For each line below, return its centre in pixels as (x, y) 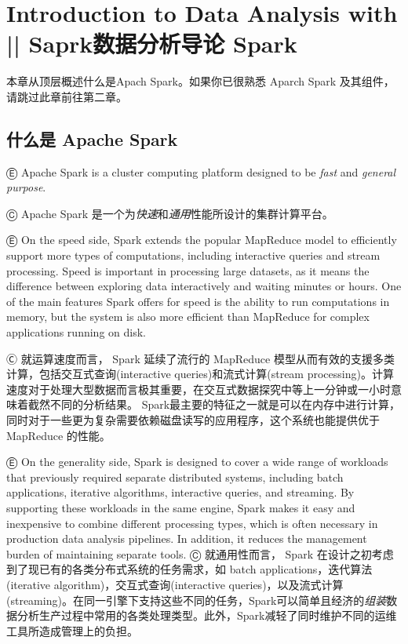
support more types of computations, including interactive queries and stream (193, 255)
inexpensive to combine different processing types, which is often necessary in (192, 523)
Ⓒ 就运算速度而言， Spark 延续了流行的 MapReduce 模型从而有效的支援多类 (200, 358)
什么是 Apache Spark (92, 138)
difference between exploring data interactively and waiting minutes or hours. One (204, 286)
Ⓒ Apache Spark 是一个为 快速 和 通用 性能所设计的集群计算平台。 (170, 213)
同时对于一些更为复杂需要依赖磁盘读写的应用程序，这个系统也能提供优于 (193, 420)
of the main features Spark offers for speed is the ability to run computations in (198, 301)
